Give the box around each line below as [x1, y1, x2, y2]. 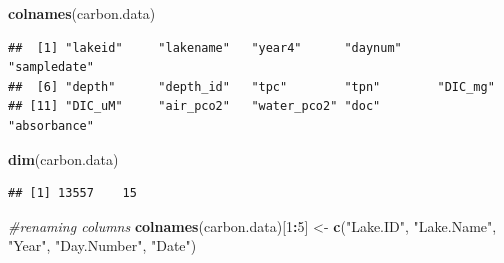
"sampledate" [8, 60, 94, 75]
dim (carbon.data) [8, 148, 119, 169]
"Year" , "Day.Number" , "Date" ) [8, 235, 197, 256]
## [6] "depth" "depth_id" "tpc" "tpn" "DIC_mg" [8, 79, 495, 94]
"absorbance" [8, 118, 94, 133]
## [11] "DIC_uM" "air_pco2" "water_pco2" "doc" [8, 99, 381, 114]
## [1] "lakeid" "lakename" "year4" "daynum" [8, 40, 402, 55]
